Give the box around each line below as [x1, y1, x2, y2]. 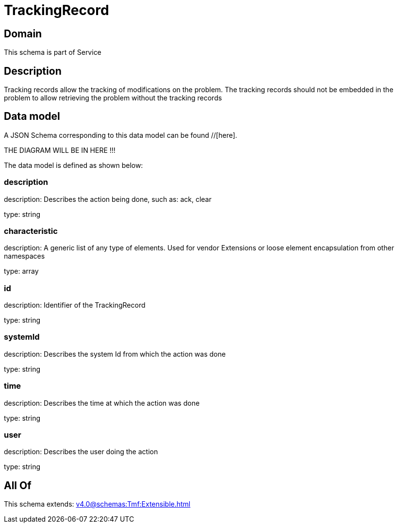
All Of [4, 479, 32, 492]
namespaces [4, 252, 45, 261]
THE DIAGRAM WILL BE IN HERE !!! [4, 146, 116, 154]
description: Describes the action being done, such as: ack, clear [4, 195, 212, 203]
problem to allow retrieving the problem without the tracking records [4, 94, 222, 102]
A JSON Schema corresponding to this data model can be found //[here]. [4, 131, 237, 139]
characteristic [4, 226, 58, 236]
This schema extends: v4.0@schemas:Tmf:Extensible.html [4, 500, 191, 509]
